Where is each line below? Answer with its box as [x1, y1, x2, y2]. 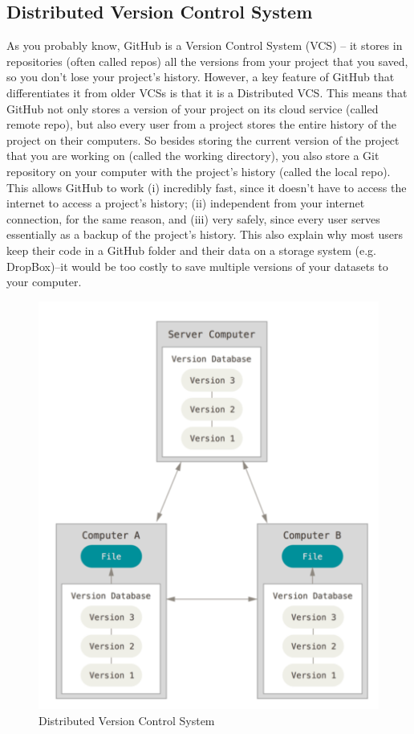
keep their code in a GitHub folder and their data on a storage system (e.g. [6, 241, 376, 258]
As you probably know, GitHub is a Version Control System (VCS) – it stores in [6, 37, 403, 54]
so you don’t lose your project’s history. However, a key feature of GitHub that [6, 68, 395, 85]
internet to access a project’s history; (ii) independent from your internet [6, 195, 365, 211]
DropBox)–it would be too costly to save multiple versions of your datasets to [6, 257, 388, 274]
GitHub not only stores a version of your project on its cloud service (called [6, 100, 379, 117]
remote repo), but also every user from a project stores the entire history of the [6, 116, 397, 133]
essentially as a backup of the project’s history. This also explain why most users [6, 226, 403, 243]
